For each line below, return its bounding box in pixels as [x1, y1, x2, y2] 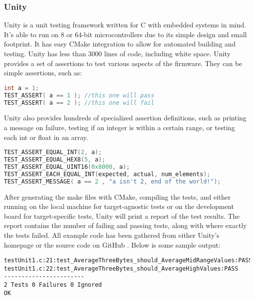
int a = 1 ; [4, 84, 39, 92]
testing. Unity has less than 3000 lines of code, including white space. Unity [4, 48, 231, 58]
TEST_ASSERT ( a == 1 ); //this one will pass [4, 92, 154, 99]
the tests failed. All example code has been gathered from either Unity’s [4, 230, 220, 240]
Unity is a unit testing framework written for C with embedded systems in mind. [4, 20, 246, 30]
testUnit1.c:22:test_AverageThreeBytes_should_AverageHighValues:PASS [4, 265, 238, 272]
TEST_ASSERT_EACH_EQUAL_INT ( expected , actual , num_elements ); [4, 170, 211, 178]
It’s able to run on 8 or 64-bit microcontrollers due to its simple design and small [4, 29, 247, 39]
